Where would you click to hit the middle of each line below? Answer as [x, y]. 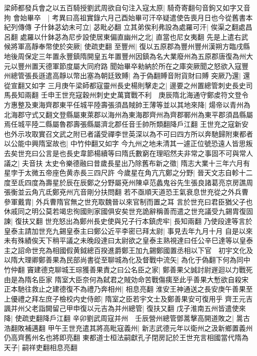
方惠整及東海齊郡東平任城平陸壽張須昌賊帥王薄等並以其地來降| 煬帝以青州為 [127, 104]
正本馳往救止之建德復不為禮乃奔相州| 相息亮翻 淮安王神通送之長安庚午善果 [125, 289]
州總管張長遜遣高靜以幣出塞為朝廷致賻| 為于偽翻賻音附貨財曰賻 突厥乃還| [123, 76]
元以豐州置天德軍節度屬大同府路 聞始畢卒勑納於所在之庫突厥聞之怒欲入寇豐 [126, 66]
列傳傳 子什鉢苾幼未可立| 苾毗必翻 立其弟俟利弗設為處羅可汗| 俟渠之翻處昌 [131, 27]
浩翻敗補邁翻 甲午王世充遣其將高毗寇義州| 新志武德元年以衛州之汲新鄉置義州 [128, 328]
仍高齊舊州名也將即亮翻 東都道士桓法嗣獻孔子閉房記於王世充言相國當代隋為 [126, 337]
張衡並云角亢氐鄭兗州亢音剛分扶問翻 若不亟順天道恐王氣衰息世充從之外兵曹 [126, 192]
